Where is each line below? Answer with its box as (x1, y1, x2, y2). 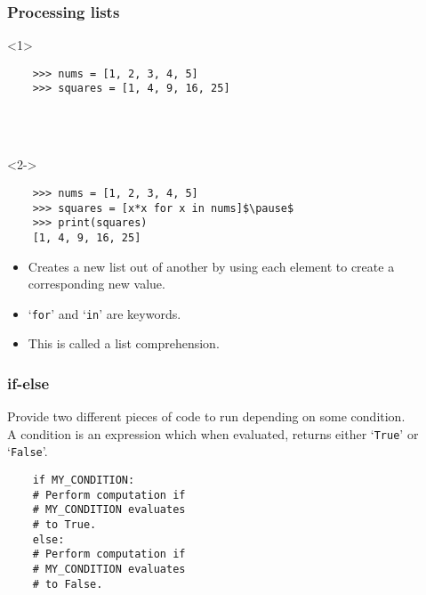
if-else (7, 371, 50, 394)
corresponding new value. (28, 274, 165, 293)
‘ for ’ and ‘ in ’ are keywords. (28, 304, 181, 322)
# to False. (32, 577, 103, 591)
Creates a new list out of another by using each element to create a (28, 257, 395, 275)
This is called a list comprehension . (28, 334, 220, 353)
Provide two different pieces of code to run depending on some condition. (7, 407, 406, 426)
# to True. (32, 518, 97, 532)
